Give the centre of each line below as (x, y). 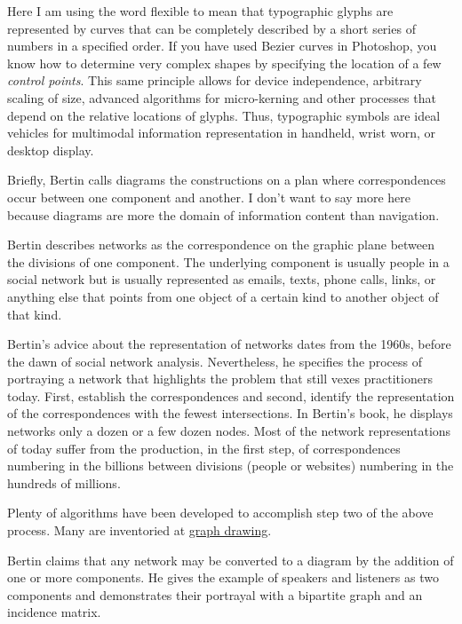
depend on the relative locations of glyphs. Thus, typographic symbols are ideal (224, 115)
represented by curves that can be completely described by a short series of (211, 28)
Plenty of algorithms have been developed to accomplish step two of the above (220, 513)
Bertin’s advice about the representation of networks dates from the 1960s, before (229, 344)
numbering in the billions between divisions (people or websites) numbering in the (231, 466)
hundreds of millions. (64, 482)
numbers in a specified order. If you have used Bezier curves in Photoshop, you (222, 46)
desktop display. (51, 150)
